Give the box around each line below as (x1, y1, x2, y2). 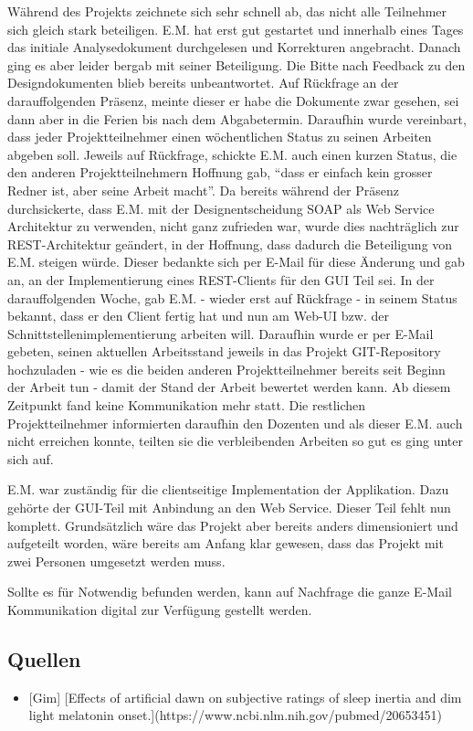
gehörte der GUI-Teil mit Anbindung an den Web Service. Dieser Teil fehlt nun (7, 498, 451, 517)
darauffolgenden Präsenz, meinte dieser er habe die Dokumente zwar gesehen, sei (7, 90, 459, 110)
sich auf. (7, 449, 54, 468)
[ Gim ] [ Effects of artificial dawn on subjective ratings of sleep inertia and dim (28, 687, 462, 706)
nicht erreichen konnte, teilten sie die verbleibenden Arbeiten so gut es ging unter (7, 431, 463, 450)
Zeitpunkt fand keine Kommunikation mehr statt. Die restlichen (7, 396, 366, 415)
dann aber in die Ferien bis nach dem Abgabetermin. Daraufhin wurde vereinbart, (7, 109, 467, 128)
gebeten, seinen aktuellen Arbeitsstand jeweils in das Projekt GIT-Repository (7, 342, 441, 361)
